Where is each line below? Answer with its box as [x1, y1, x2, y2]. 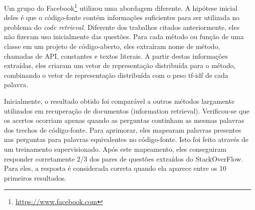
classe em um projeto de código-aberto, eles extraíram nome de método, [4, 41, 220, 51]
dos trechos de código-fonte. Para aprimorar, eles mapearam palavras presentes [4, 124, 241, 135]
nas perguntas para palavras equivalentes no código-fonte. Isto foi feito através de [4, 134, 249, 144]
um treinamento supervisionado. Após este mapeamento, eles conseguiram [4, 143, 227, 154]
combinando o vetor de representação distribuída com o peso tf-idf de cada [4, 70, 229, 80]
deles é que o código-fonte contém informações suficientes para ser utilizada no [4, 12, 240, 23]
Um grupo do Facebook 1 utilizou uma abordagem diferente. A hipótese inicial [4, 1, 238, 13]
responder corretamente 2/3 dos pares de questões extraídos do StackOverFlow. [4, 153, 243, 163]
